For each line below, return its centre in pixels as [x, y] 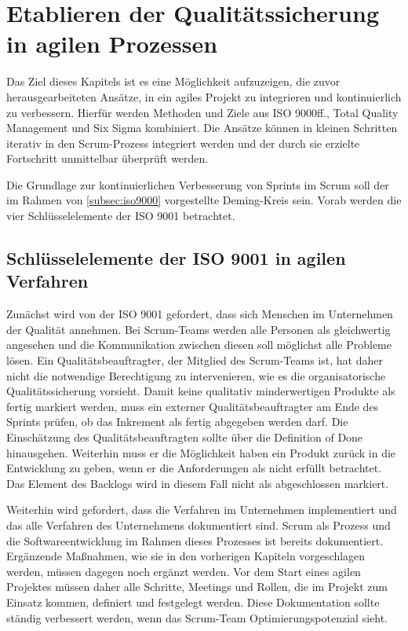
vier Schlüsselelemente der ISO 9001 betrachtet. [121, 216]
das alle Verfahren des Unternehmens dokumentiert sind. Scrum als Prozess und [199, 525]
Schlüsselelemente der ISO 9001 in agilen [176, 258]
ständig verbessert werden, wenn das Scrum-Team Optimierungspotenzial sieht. [197, 617]
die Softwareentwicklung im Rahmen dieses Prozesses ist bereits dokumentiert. [195, 540]
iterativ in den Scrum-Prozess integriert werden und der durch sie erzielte [183, 143]
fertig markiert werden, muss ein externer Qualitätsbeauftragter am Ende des [193, 406]
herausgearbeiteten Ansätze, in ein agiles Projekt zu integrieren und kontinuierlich [204, 96]
